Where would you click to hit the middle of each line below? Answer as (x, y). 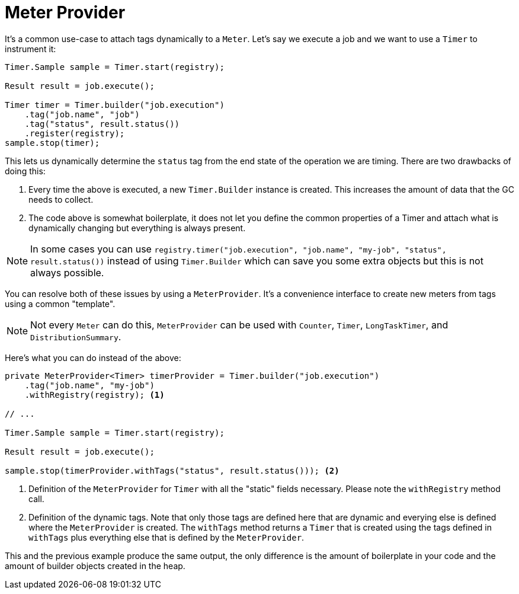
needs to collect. (61, 199)
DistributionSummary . (76, 336)
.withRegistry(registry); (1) (94, 395)
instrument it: (31, 49)
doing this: (25, 171)
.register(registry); (75, 133)
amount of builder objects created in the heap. (95, 566)
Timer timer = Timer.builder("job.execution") (115, 105)
